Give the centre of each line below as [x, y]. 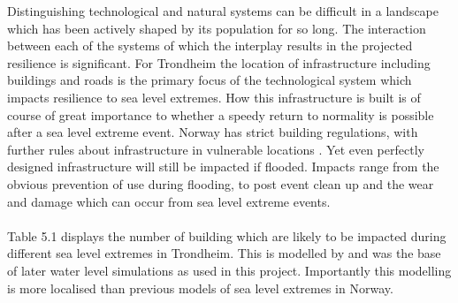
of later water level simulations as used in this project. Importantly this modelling [229, 270]
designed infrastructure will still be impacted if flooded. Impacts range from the [223, 167]
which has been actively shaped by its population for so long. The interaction [217, 28]
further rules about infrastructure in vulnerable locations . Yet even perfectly [216, 149]
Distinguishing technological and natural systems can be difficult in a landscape [223, 11]
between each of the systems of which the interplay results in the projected [210, 45]
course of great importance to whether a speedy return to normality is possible [221, 114]
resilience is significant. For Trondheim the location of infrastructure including [219, 62]
